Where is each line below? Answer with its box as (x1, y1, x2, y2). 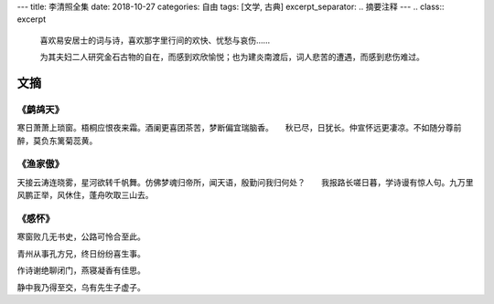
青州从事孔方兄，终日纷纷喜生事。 (16, 247, 145, 259)
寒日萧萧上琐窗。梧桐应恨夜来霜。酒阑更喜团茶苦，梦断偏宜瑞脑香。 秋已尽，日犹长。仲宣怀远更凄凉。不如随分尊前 (16, 122, 462, 133)
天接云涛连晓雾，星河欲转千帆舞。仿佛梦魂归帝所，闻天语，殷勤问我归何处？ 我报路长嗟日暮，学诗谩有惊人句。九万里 (16, 176, 474, 187)
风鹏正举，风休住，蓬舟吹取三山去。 (16, 190, 154, 201)
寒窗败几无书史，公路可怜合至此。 (16, 231, 145, 242)
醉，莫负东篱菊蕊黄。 (16, 135, 98, 146)
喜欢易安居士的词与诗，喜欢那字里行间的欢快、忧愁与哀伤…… (39, 35, 271, 46)
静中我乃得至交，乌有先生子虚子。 (16, 281, 145, 292)
